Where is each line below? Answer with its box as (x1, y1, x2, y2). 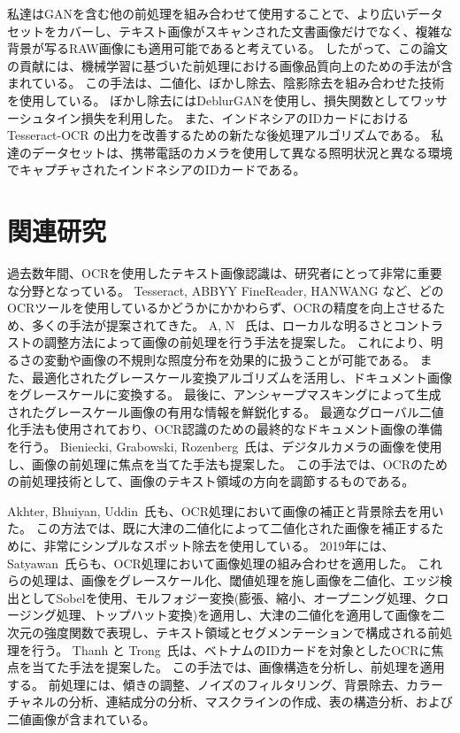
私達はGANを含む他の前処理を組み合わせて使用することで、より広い (7, 4, 406, 22)
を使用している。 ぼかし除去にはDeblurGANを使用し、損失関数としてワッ (7, 90, 435, 109)
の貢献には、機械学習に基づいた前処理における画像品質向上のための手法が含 (7, 56, 453, 74)
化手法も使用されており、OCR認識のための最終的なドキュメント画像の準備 (7, 420, 442, 438)
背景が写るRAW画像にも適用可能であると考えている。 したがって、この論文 (7, 39, 448, 58)
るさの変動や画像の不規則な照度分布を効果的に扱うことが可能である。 (7, 351, 416, 369)
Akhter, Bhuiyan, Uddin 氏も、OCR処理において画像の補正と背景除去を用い (7, 501, 444, 520)
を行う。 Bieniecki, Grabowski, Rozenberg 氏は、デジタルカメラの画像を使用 (7, 437, 442, 455)
